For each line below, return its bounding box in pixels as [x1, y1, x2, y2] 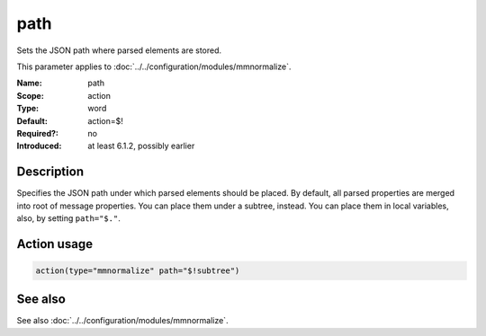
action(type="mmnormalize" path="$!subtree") [35, 265, 240, 276]
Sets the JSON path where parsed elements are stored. [16, 45, 222, 56]
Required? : [16, 128, 58, 138]
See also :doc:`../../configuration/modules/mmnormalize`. [16, 315, 229, 326]
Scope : [16, 90, 44, 101]
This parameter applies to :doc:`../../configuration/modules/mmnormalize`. [16, 61, 292, 72]
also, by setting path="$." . [16, 212, 121, 224]
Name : [16, 77, 42, 89]
